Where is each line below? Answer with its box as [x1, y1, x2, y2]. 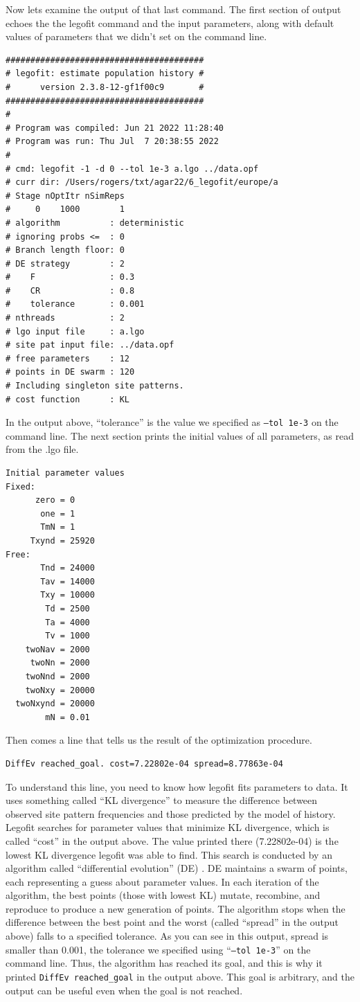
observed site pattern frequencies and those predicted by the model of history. [6, 806, 336, 821]
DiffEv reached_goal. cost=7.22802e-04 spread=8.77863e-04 [6, 758, 283, 769]
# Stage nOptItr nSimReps [6, 190, 125, 201]
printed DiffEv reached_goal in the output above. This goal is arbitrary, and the [6, 969, 354, 983]
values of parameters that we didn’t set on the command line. [6, 29, 267, 44]
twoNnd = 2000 [25, 671, 90, 681]
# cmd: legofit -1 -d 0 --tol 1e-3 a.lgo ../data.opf [6, 163, 259, 174]
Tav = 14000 [40, 576, 95, 587]
